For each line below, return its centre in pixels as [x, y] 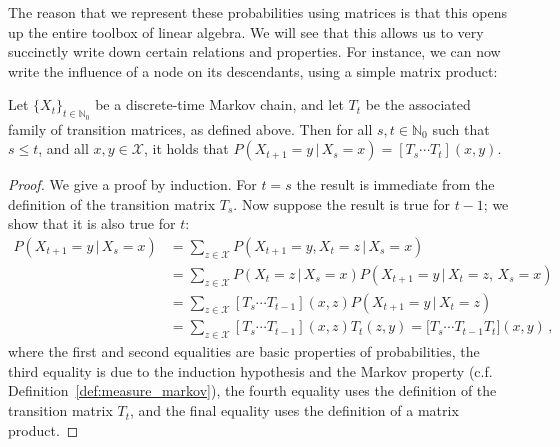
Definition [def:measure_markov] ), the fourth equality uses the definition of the [252, 390]
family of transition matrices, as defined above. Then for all [190, 128]
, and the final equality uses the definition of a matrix [294, 410]
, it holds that [186, 148]
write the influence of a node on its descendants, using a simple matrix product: [253, 70]
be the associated [418, 104]
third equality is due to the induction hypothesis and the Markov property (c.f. [250, 370]
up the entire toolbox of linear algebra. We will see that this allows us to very [246, 31]
